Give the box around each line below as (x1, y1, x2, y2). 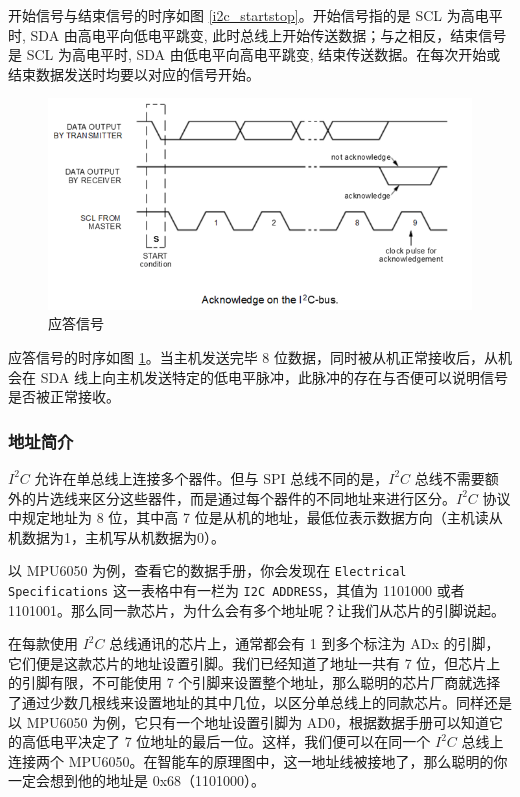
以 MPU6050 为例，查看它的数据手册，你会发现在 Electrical (8, 560, 407, 581)
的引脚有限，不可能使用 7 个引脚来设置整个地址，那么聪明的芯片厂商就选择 (8, 672, 501, 693)
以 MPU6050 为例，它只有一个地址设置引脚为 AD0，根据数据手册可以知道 (8, 711, 490, 732)
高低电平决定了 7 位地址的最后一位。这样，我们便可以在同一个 (21, 731, 431, 752)
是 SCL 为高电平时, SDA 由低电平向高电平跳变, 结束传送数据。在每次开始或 (8, 44, 501, 65)
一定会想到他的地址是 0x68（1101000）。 (8, 770, 266, 791)
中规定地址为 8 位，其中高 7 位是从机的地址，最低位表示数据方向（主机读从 (8, 507, 503, 528)
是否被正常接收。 (8, 386, 120, 407)
